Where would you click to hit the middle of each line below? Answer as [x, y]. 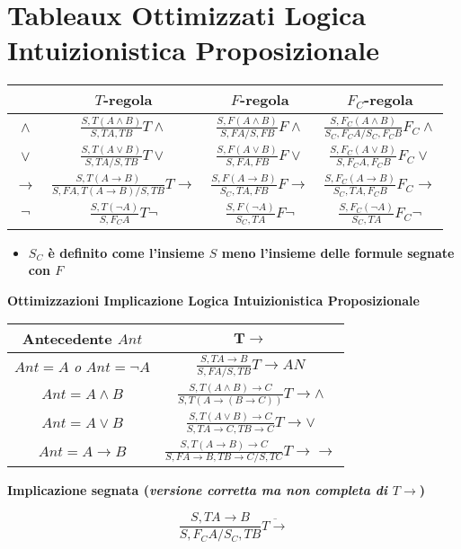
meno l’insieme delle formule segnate [338, 252]
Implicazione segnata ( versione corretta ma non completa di [198, 490]
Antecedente [67, 339]
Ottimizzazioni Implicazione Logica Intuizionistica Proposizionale [213, 300]
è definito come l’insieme [126, 252]
